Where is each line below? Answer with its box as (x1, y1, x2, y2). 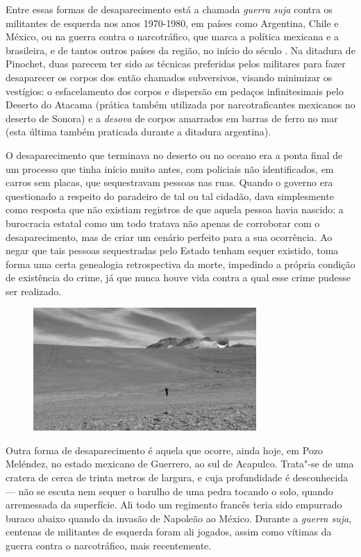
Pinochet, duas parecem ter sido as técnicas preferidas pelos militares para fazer (6, 56, 346, 71)
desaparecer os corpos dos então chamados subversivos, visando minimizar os (6, 69, 333, 84)
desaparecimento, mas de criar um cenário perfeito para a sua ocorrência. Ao (6, 229, 333, 244)
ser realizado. (6, 283, 62, 298)
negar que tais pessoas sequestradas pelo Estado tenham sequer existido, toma (6, 243, 339, 258)
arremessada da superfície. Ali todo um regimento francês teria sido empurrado (6, 497, 342, 512)
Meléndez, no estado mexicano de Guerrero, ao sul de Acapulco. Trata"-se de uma (6, 456, 354, 471)
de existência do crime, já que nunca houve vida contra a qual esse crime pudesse (6, 270, 351, 285)
